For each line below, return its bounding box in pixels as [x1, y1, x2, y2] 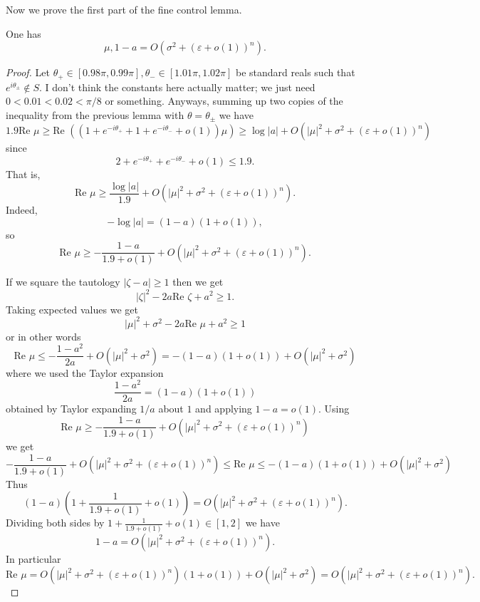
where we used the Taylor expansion [6, 365, 164, 380]
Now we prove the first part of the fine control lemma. [6, 2, 242, 16]
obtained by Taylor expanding [6, 401, 137, 416]
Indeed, [6, 202, 38, 217]
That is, [6, 167, 41, 182]
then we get [172, 274, 224, 289]
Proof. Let [6, 65, 50, 80]
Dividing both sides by [6, 515, 105, 530]
